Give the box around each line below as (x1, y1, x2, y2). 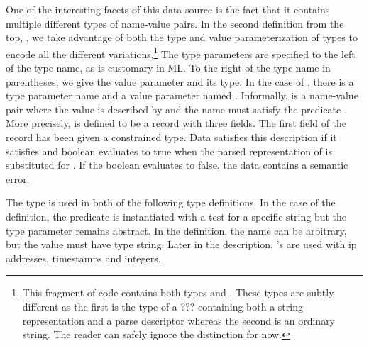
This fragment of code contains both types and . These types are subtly (22, 285, 334, 300)
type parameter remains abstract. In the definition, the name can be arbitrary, (6, 223, 347, 238)
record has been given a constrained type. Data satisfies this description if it (6, 130, 337, 144)
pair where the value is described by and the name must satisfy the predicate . (6, 101, 347, 116)
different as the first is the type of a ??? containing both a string (22, 298, 303, 313)
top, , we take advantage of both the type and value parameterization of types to (6, 30, 358, 45)
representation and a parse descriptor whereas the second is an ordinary (22, 313, 336, 328)
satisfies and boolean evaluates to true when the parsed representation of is (6, 143, 332, 158)
